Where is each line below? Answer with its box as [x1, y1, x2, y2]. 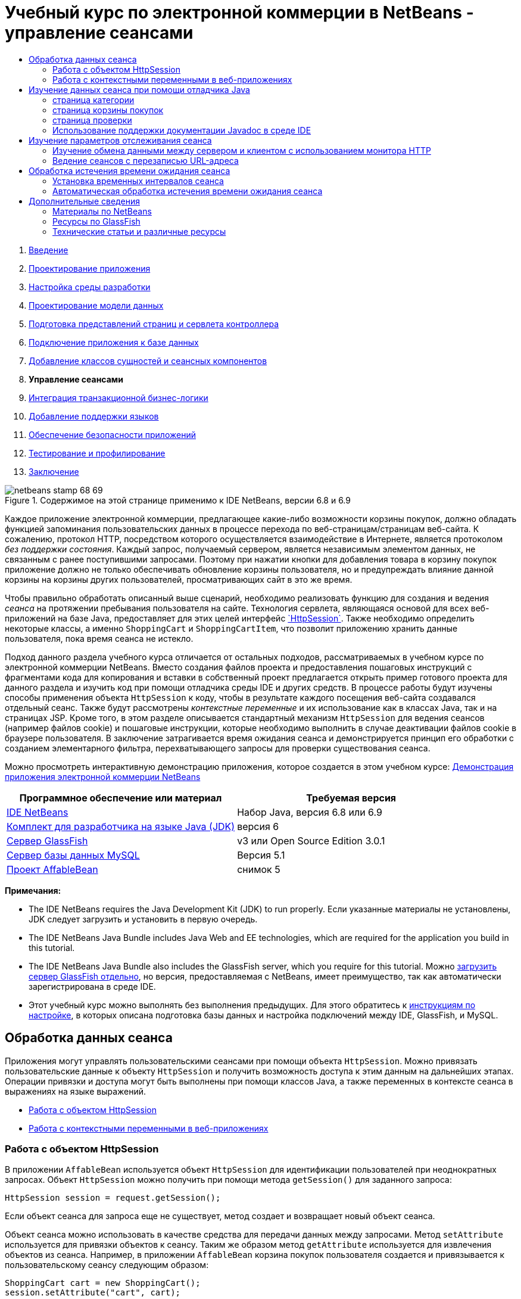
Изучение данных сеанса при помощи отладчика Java [29, 84, 250, 95]
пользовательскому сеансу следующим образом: [5, 1260, 209, 1270]
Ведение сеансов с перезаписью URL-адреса [52, 155, 239, 166]
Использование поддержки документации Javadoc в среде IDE [52, 125, 311, 135]
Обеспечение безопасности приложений [29, 429, 196, 440]
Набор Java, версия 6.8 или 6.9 [237, 806, 382, 818]
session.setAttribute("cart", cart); [5, 1288, 181, 1298]
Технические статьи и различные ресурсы [52, 226, 226, 237]
